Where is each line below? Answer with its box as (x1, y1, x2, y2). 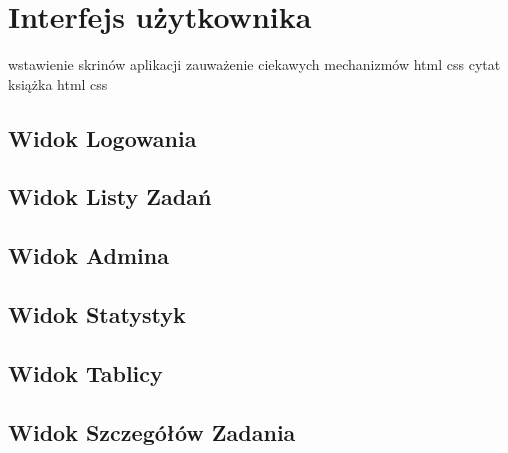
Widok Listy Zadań (8, 181, 212, 212)
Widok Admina (8, 240, 169, 271)
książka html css (8, 73, 108, 94)
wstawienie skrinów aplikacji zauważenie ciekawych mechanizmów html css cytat (8, 54, 501, 75)
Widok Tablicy (8, 357, 163, 388)
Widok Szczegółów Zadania (8, 416, 296, 447)
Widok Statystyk (8, 299, 186, 330)
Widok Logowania (8, 122, 197, 153)
